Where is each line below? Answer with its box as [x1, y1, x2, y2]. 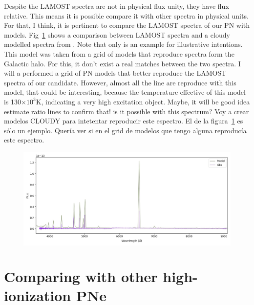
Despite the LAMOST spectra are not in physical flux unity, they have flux [4, 1, 229, 11]
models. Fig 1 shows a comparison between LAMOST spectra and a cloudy [4, 29, 230, 40]
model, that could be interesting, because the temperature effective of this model [4, 87, 246, 97]
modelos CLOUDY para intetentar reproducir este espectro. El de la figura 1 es [4, 116, 243, 126]
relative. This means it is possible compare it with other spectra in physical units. [4, 10, 249, 20]
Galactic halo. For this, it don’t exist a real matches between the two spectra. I [4, 58, 241, 68]
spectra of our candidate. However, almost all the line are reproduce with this [4, 77, 236, 87]
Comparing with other [4, 266, 158, 286]
